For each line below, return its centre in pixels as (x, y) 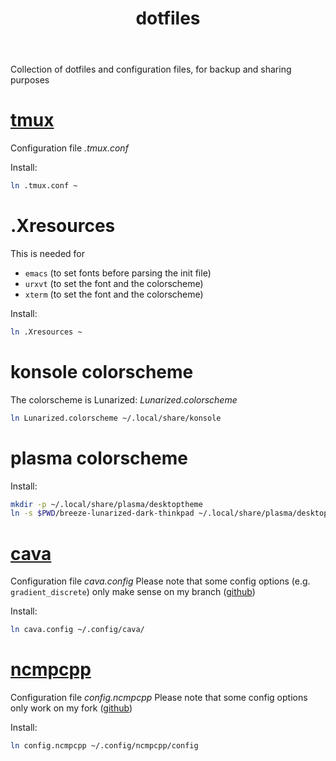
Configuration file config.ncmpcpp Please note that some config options (159, 698)
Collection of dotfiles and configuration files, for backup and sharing (151, 69)
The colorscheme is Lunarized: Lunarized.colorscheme (124, 399)
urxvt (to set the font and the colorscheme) (114, 283)
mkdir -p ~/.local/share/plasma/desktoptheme (106, 504)
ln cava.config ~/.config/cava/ (77, 630)
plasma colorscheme (99, 458)
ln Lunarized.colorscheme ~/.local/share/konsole (116, 418)
